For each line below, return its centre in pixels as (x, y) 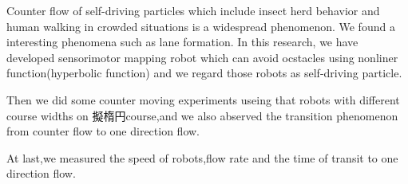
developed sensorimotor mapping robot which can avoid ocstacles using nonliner (202, 57)
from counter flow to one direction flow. (103, 131)
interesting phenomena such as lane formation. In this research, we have (182, 42)
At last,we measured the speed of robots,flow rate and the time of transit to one (202, 157)
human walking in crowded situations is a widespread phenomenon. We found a (201, 26)
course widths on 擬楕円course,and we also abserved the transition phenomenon (202, 115)
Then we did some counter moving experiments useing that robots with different (203, 99)
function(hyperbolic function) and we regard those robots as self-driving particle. (204, 73)
